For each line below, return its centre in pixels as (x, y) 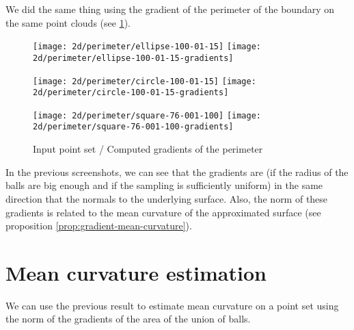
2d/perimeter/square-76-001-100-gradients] (133, 127)
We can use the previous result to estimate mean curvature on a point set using (172, 305)
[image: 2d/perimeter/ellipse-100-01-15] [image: (147, 47)
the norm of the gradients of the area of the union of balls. (128, 319)
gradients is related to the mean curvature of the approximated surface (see (163, 212)
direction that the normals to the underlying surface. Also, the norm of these (167, 198)
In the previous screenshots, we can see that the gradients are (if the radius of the (177, 172)
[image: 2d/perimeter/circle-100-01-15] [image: (145, 81)
